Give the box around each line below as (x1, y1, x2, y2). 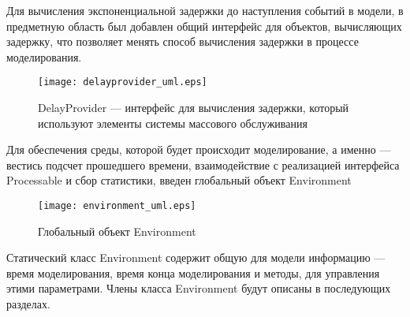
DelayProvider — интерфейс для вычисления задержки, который (38, 99, 349, 116)
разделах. (6, 296, 50, 312)
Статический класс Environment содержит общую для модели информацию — (6, 249, 386, 266)
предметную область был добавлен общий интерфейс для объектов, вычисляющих (6, 17, 402, 34)
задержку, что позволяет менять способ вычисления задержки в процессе (6, 33, 359, 50)
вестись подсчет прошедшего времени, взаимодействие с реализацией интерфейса (6, 156, 400, 173)
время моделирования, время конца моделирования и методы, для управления (6, 264, 380, 281)
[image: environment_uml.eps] (38, 200, 196, 211)
